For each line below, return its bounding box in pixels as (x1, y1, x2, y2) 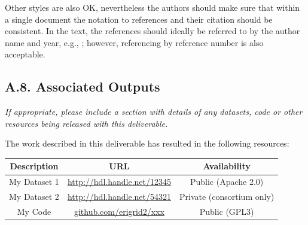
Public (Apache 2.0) (190, 175, 264, 188)
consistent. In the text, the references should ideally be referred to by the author (5, 25, 300, 37)
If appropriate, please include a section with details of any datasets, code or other (5, 105, 303, 118)
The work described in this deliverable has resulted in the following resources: (5, 137, 289, 150)
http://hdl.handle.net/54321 (67, 190, 171, 203)
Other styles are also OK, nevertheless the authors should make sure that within (5, 1, 300, 13)
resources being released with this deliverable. (5, 117, 168, 129)
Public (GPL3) (199, 205, 254, 217)
